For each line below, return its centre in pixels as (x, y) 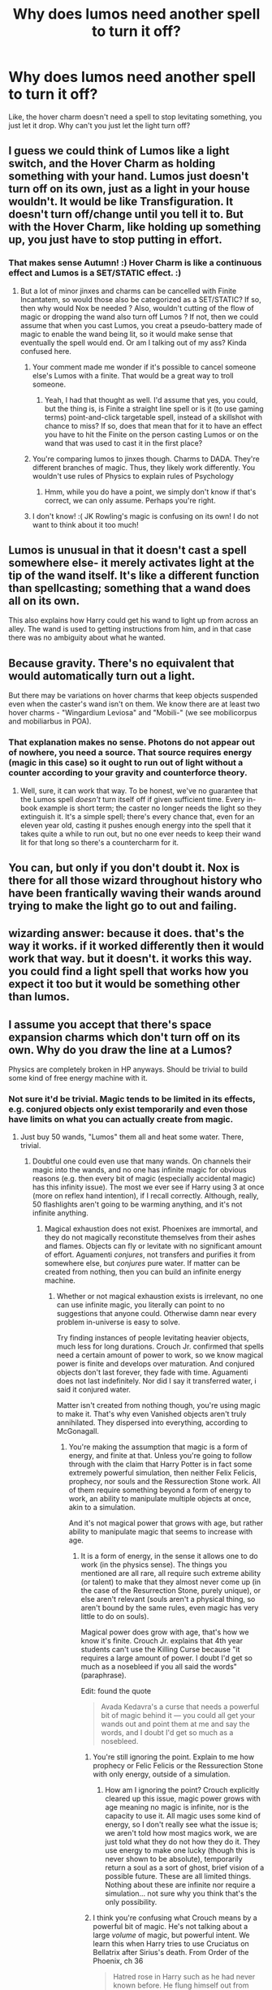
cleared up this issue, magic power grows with (183, 1798)
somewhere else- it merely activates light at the (132, 563)
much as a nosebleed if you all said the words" (159, 1667)
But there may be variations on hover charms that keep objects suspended (133, 696)
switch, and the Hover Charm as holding (112, 164)
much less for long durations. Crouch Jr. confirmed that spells (160, 1347)
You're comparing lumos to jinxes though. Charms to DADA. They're (146, 459)
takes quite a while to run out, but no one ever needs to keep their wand (140, 834)
